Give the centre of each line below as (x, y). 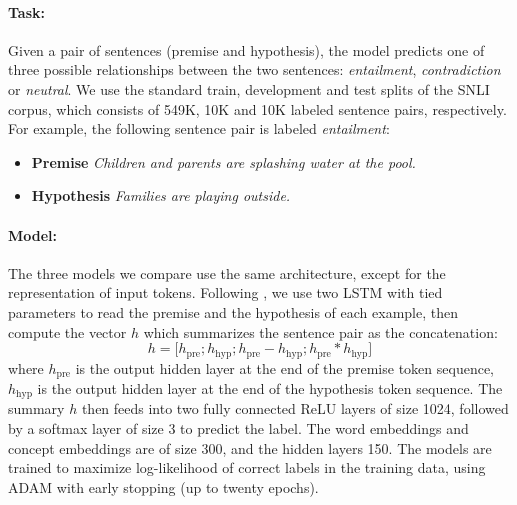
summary (36, 408)
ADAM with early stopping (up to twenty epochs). (163, 486)
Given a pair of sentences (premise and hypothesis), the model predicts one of (246, 49)
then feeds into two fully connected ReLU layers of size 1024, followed (295, 408)
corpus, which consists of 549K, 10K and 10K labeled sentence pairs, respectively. (257, 108)
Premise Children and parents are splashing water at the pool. (223, 161)
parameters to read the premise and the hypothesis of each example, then (233, 311)
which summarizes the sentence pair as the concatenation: (320, 331)
